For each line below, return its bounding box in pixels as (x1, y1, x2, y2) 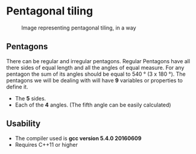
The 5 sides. (14, 94, 46, 102)
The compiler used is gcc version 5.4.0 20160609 (14, 134, 142, 142)
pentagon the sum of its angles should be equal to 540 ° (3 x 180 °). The (6, 70, 186, 78)
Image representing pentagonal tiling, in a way (21, 24, 137, 31)
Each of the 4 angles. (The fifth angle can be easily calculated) (14, 101, 171, 108)
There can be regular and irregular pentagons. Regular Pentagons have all (6, 57, 191, 64)
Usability (6, 119, 41, 129)
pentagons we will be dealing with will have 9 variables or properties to (6, 76, 183, 84)
